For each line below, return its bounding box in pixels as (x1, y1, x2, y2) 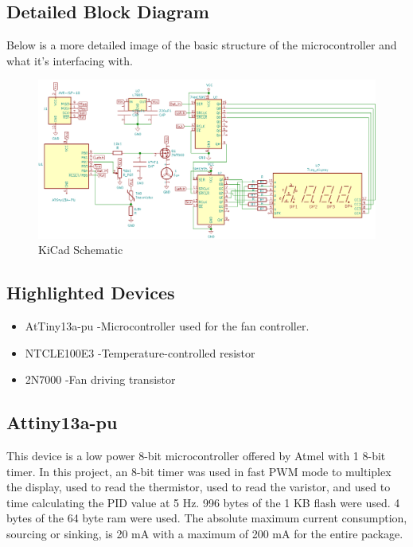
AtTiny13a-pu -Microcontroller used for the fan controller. (25, 317, 310, 334)
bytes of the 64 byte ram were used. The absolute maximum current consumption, (6, 510, 407, 526)
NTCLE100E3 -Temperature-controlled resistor (25, 344, 255, 361)
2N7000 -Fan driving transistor (25, 371, 176, 388)
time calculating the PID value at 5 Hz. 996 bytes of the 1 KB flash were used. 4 (6, 494, 400, 510)
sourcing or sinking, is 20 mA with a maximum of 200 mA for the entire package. (6, 525, 403, 541)
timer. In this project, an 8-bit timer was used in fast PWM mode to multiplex (6, 463, 392, 479)
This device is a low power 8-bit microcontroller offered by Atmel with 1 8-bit (6, 447, 386, 463)
